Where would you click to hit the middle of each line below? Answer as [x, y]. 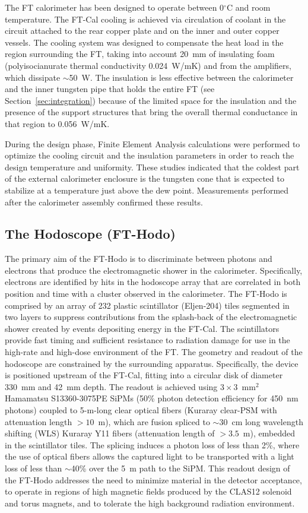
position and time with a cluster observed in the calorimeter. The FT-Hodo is [146, 294]
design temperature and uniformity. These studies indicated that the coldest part [152, 167]
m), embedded [269, 433]
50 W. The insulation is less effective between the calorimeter [181, 77]
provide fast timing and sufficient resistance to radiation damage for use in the [147, 340]
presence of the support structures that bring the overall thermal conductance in [151, 112]
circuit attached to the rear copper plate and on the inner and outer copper [142, 31]
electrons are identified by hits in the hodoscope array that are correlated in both [153, 282]
